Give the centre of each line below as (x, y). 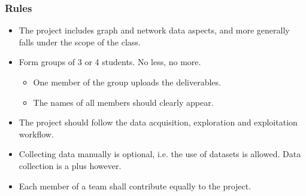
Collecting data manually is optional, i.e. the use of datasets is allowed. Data (160, 154)
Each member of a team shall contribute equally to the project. (135, 186)
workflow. (36, 134)
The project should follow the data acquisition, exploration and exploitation (158, 122)
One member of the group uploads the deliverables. (127, 82)
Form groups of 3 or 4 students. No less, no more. (110, 62)
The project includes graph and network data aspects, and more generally (154, 30)
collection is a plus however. (70, 165)
